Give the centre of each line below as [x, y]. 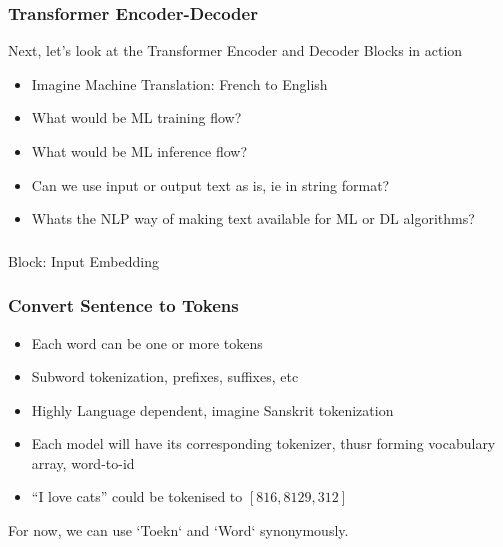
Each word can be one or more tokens [147, 342]
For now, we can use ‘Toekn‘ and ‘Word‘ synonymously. [178, 530]
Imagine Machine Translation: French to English [179, 83]
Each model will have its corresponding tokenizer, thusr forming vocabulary [263, 443]
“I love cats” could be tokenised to [137, 496]
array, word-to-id [83, 462]
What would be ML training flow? [136, 117]
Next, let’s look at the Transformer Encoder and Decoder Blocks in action [235, 50]
